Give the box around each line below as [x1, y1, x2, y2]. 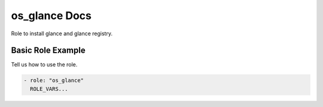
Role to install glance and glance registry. [11, 30, 113, 37]
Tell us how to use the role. [11, 61, 78, 68]
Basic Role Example [11, 45, 86, 56]
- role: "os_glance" [23, 77, 84, 84]
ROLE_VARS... [30, 85, 68, 92]
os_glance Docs [11, 9, 92, 22]
